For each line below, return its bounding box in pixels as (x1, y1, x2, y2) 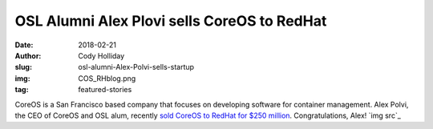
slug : (14, 62, 32, 72)
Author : (14, 50, 42, 60)
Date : (14, 40, 34, 50)
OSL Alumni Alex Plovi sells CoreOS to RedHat (14, 12, 327, 30)
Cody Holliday (78, 50, 125, 60)
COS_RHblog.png (78, 73, 136, 83)
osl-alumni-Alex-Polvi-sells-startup (78, 62, 195, 72)
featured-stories (78, 85, 132, 95)
